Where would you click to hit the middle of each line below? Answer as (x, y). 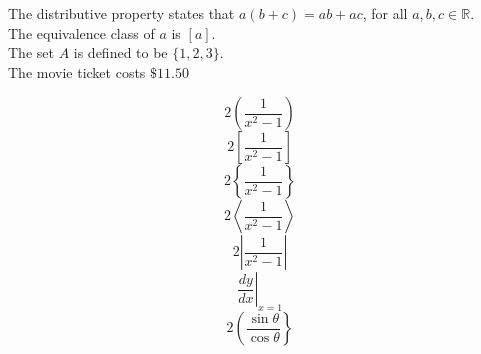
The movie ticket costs (77, 71)
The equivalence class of (81, 32)
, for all (385, 13)
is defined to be (120, 52)
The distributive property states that (121, 13)
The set (31, 52)
